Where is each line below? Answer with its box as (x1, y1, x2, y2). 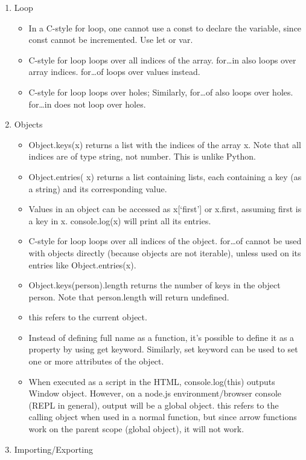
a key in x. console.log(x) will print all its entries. (28, 214, 211, 227)
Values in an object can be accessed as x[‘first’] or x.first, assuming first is (28, 202, 302, 215)
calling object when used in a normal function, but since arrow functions (28, 410, 297, 423)
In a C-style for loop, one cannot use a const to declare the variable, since (28, 21, 302, 34)
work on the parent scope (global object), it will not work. (28, 423, 244, 435)
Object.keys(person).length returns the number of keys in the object (28, 279, 281, 291)
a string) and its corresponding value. (28, 182, 167, 195)
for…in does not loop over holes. (28, 97, 146, 110)
